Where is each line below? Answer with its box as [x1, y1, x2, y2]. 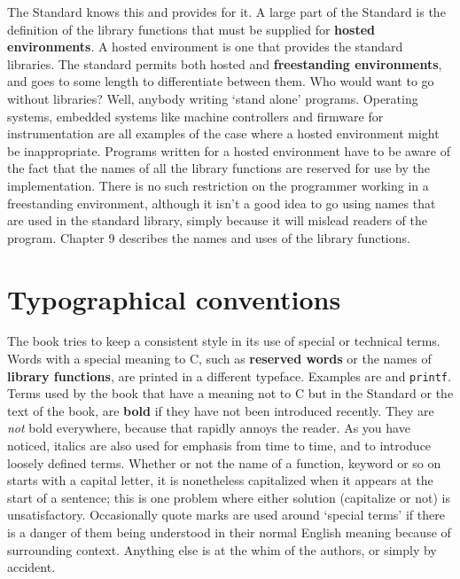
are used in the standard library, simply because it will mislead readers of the [7, 211, 427, 230]
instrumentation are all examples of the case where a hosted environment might [7, 124, 440, 143]
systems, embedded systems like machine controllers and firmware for [7, 106, 384, 125]
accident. [7, 558, 56, 576]
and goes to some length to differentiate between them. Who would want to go [7, 72, 434, 90]
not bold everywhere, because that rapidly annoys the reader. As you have [7, 419, 410, 437]
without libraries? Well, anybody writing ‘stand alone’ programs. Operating [7, 89, 418, 107]
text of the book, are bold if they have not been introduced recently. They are [7, 401, 434, 419]
